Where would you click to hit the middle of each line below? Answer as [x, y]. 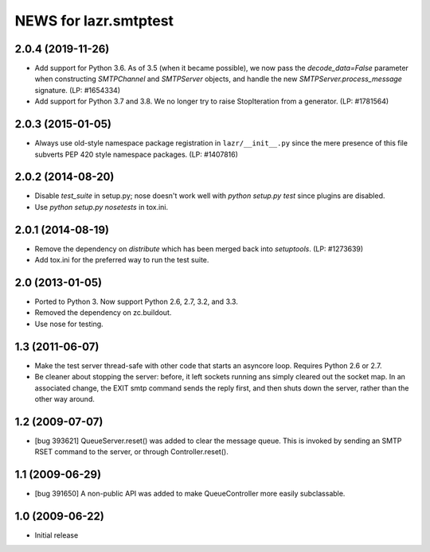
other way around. [64, 398]
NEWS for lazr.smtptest [94, 21]
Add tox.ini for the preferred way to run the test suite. [122, 260]
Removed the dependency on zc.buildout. [103, 313]
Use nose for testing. [69, 324]
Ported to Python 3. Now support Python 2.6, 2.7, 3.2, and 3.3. [136, 301]
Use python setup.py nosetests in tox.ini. [102, 207]
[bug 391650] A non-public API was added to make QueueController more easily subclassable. [190, 494]
